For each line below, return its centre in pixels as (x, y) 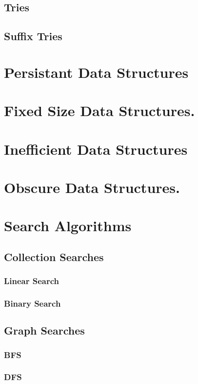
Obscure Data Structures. (92, 187)
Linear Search (32, 281)
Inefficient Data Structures (96, 149)
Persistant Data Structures (96, 72)
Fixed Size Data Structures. (99, 110)
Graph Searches (44, 330)
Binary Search (32, 303)
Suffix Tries (33, 36)
